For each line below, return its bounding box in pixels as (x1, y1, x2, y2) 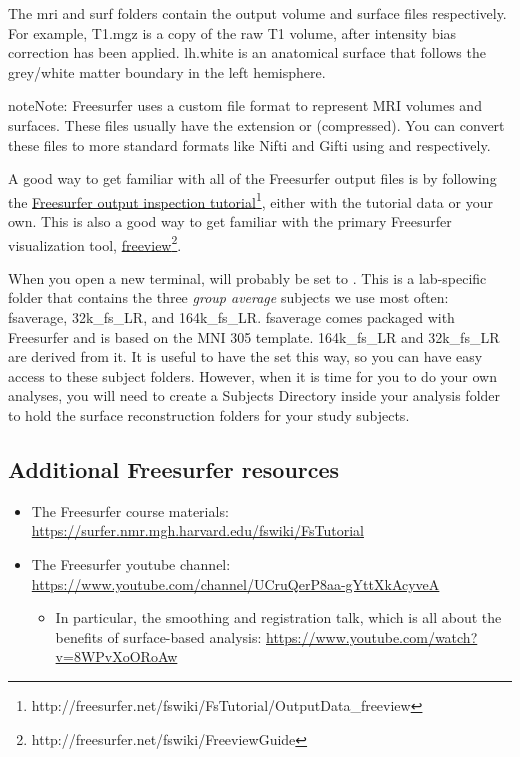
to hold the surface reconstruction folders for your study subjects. (8, 405, 410, 425)
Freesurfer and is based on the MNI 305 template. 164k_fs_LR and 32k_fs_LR (8, 326, 500, 347)
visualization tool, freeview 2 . (8, 231, 182, 255)
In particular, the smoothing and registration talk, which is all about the (55, 607, 502, 628)
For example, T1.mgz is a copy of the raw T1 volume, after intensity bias (8, 22, 457, 43)
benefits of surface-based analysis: (55, 626, 262, 647)
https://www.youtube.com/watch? (266, 626, 478, 647)
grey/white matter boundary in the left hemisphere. (8, 61, 326, 82)
